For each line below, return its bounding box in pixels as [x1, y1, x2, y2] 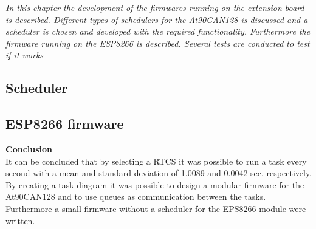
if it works [5, 49, 44, 61]
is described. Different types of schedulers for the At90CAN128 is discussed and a [5, 13, 308, 26]
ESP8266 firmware [5, 114, 124, 133]
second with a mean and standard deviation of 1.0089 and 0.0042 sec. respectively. [5, 166, 312, 179]
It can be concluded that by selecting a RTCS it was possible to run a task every [5, 154, 307, 167]
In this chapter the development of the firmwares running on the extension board [5, 1, 304, 13]
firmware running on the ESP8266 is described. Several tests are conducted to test [5, 36, 310, 49]
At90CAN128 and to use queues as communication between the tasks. [5, 190, 266, 203]
